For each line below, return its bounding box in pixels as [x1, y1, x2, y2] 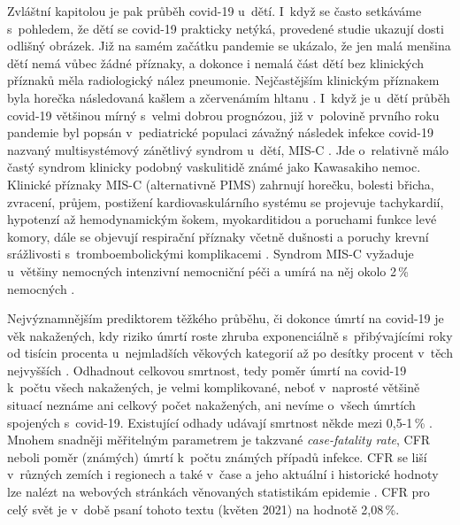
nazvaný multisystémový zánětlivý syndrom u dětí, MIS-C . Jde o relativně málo [7, 140, 449, 158]
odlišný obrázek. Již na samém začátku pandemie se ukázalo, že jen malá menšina [7, 36, 451, 55]
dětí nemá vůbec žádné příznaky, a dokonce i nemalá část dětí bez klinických [7, 53, 425, 72]
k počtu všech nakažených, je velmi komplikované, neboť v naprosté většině [7, 378, 420, 397]
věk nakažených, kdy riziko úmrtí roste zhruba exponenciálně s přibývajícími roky [7, 326, 453, 344]
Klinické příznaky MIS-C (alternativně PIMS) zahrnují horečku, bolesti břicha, [7, 174, 434, 193]
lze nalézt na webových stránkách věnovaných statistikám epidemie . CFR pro [7, 483, 430, 501]
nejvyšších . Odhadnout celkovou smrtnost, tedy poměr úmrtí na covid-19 [7, 360, 407, 379]
